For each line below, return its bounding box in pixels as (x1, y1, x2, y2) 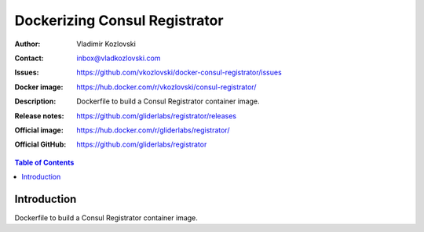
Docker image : (14, 82, 64, 92)
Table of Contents (14, 158, 75, 167)
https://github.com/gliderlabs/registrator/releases (76, 111, 237, 121)
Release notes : (14, 111, 64, 121)
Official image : (14, 125, 64, 135)
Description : (14, 96, 57, 106)
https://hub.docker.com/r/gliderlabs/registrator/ (76, 125, 230, 135)
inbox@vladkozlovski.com (76, 53, 161, 63)
